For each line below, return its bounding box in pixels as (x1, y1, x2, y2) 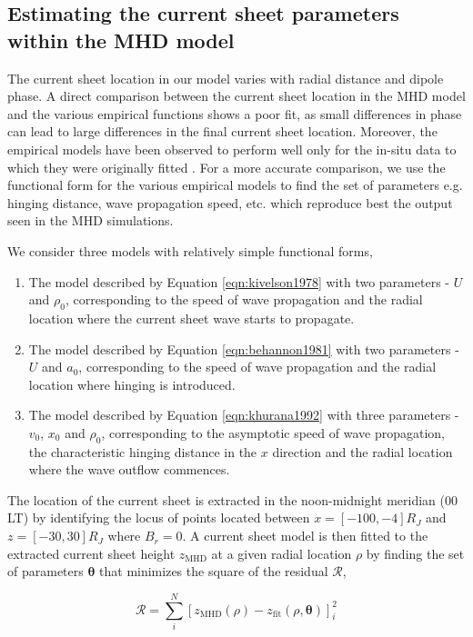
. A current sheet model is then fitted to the (182, 526, 428, 545)
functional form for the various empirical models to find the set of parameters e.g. (7, 175, 463, 194)
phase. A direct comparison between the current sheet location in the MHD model (7, 86, 466, 105)
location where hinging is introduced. (28, 374, 236, 393)
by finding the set (366, 543, 465, 562)
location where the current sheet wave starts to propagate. (28, 308, 355, 327)
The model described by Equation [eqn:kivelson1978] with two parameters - (28, 272, 449, 291)
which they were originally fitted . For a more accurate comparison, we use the (7, 157, 446, 176)
